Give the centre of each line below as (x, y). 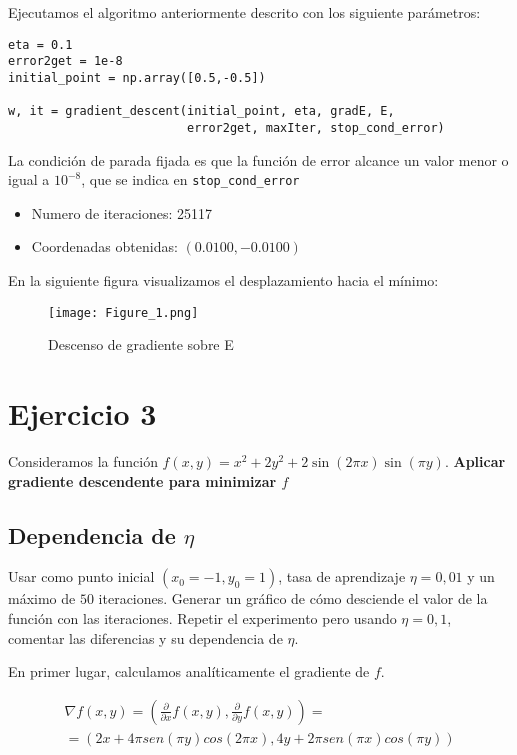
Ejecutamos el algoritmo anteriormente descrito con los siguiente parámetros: (244, 12)
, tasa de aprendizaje (342, 576)
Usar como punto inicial (81, 576)
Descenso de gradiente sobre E (141, 344)
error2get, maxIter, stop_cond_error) (315, 127)
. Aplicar (475, 460)
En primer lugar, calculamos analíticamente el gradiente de (189, 671)
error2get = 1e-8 (65, 61)
